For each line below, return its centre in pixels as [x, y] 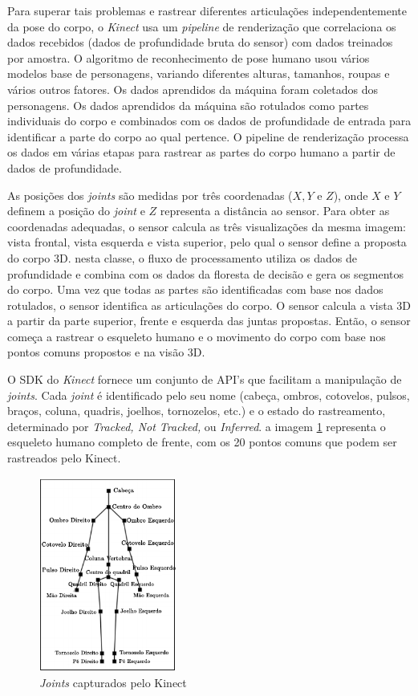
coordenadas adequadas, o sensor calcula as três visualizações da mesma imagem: [207, 226]
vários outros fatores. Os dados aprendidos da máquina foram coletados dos [193, 89]
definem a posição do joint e [76, 211]
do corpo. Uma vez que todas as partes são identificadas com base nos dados [195, 289]
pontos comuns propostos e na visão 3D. [106, 352]
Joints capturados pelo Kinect [113, 683]
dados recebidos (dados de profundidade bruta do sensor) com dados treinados [200, 42]
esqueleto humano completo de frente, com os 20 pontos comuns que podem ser [202, 442]
